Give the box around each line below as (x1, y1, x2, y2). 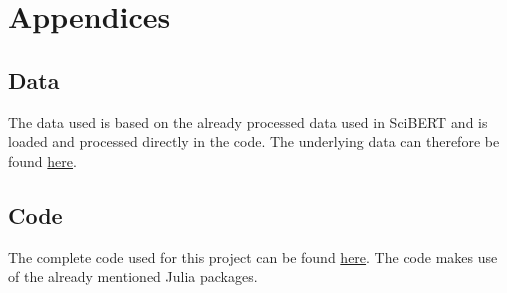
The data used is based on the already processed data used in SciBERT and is (8, 111, 488, 132)
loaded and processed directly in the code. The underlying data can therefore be (8, 131, 500, 152)
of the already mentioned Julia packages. (8, 266, 258, 287)
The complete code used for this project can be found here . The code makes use (8, 246, 498, 267)
